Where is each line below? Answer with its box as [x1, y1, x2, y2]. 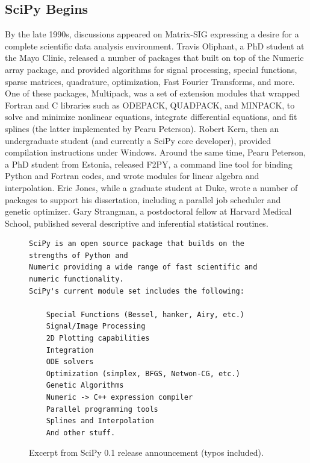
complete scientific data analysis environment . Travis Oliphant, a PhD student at [5, 39, 305, 52]
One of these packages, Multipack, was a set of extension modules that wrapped [5, 87, 300, 99]
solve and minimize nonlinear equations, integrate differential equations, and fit [5, 110, 297, 123]
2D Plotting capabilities [46, 334, 150, 343]
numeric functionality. [29, 275, 124, 284]
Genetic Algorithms [46, 381, 124, 390]
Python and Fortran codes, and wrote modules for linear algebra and [5, 169, 259, 182]
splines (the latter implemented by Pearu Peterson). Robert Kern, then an [5, 122, 279, 134]
